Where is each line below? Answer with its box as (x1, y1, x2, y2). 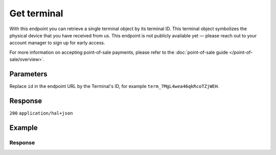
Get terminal (9, 8, 63, 19)
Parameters (9, 70, 48, 78)
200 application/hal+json (9, 110, 73, 116)
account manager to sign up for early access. (9, 40, 105, 46)
